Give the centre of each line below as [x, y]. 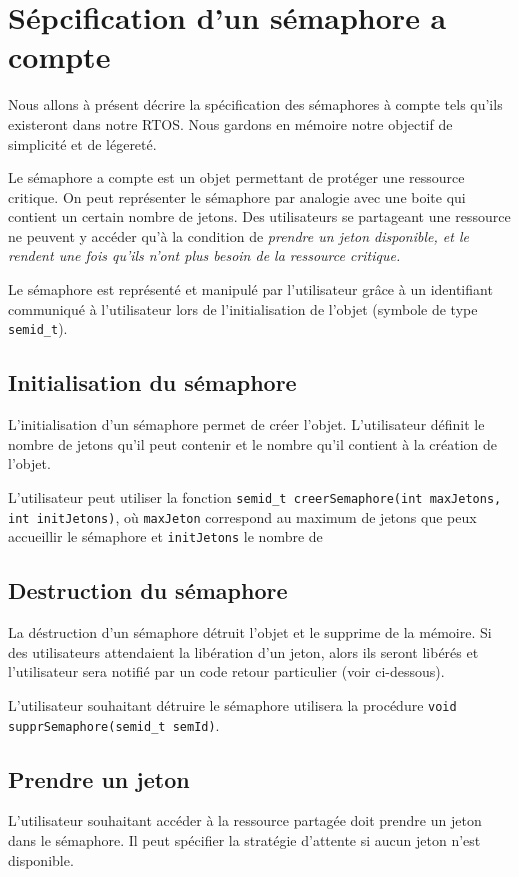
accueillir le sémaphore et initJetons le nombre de [165, 536]
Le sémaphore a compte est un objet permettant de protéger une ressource [236, 177]
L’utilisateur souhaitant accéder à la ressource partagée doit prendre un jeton [245, 820]
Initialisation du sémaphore [152, 382]
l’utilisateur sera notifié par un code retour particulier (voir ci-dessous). [226, 671]
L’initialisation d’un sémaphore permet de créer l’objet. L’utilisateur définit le [246, 424]
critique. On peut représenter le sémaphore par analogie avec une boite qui [237, 196]
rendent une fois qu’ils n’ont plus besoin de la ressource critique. [204, 255]
